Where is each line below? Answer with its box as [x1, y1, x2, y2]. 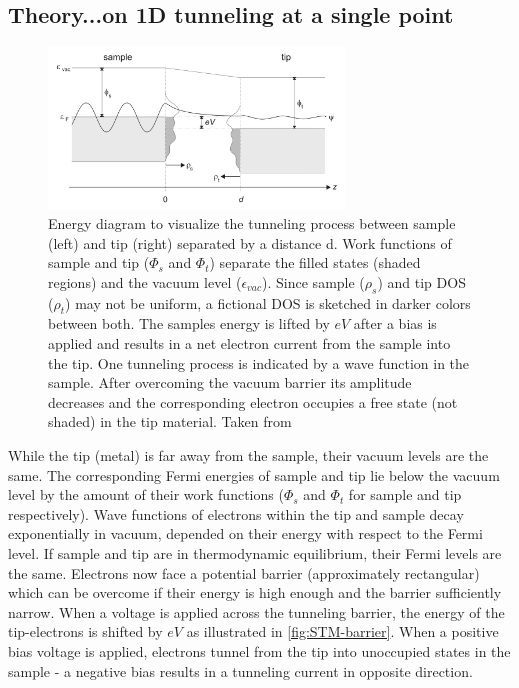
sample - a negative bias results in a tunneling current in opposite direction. [8, 660, 473, 681]
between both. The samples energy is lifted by [48, 313, 330, 334]
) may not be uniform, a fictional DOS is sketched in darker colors [65, 292, 471, 313]
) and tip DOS [377, 271, 466, 292]
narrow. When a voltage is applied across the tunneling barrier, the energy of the [8, 601, 505, 622]
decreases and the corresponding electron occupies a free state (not [48, 391, 458, 412]
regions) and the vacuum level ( [48, 271, 242, 292]
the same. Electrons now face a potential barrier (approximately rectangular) [8, 562, 480, 583]
